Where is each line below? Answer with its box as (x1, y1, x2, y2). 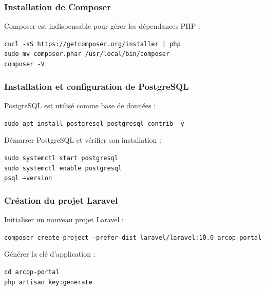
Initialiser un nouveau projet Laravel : (4, 214, 124, 225)
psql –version (4, 175, 52, 182)
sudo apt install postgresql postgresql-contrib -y (4, 120, 184, 127)
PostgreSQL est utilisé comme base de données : (4, 100, 156, 110)
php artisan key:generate (4, 278, 92, 286)
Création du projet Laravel (4, 194, 118, 206)
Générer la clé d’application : (4, 248, 96, 259)
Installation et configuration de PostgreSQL (4, 80, 189, 92)
